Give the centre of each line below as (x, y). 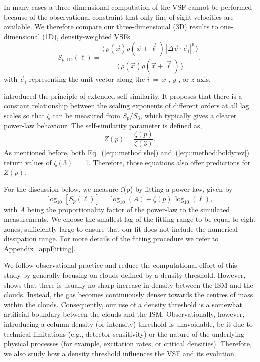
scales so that (24, 115)
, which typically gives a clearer (189, 115)
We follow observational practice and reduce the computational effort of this (121, 265)
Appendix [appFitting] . (40, 248)
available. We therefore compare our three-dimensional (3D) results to (111, 26)
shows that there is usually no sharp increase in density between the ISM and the (129, 285)
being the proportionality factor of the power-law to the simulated (129, 209)
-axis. (203, 79)
